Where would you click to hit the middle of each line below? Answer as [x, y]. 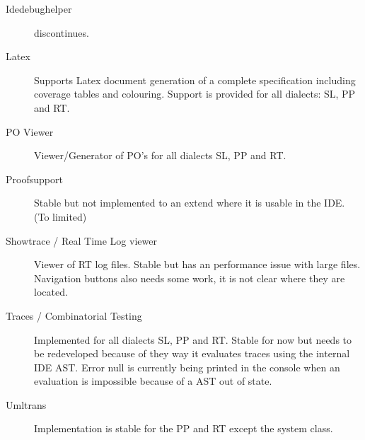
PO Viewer [30, 131]
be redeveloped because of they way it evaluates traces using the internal [192, 353]
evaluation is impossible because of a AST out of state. [153, 381]
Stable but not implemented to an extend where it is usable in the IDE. [190, 203]
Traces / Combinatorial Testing [74, 315]
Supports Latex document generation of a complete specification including [195, 80]
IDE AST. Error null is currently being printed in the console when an [187, 367]
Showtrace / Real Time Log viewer [81, 240]
